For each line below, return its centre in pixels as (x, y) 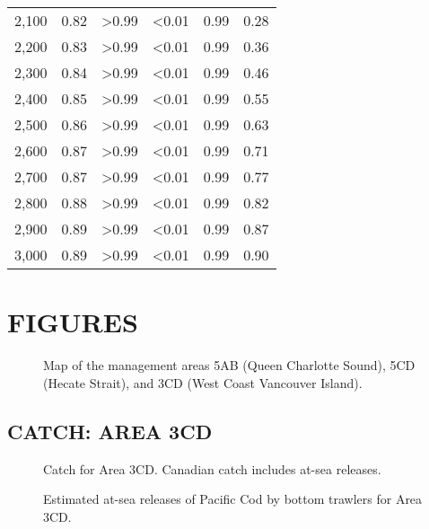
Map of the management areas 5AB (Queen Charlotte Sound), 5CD (229, 365)
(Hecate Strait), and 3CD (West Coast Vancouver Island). (203, 382)
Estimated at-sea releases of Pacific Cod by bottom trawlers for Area (233, 499)
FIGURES (73, 322)
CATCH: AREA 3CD (110, 431)
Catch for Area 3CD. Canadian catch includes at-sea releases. (212, 468)
